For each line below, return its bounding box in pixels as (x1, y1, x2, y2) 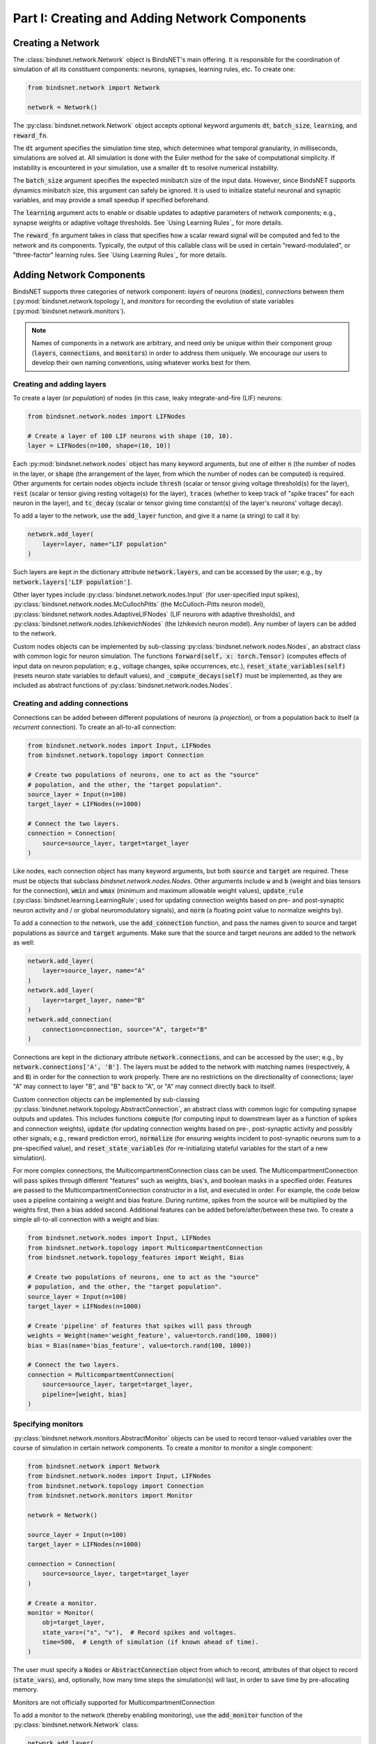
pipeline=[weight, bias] (42, 1390, 127, 1398)
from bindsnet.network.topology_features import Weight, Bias (27, 1254, 244, 1262)
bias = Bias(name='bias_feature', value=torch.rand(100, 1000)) (27, 1341, 252, 1349)
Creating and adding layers (13, 379, 107, 389)
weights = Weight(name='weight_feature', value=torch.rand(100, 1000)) (27, 1332, 278, 1339)
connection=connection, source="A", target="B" (42, 1025, 208, 1033)
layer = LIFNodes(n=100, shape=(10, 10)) (27, 442, 171, 450)
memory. (13, 1685, 38, 1694)
